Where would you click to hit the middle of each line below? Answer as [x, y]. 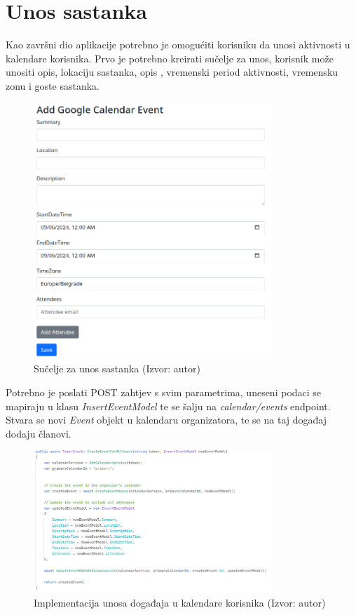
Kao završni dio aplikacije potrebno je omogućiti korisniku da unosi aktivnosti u [178, 45]
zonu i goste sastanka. [53, 85]
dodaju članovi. [39, 433]
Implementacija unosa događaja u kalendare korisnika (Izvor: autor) [180, 602]
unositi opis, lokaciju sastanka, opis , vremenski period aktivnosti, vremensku [172, 72]
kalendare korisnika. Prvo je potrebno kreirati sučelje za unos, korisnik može [170, 58]
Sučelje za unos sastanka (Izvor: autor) [117, 369]
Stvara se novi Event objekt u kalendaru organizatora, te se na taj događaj [166, 420]
